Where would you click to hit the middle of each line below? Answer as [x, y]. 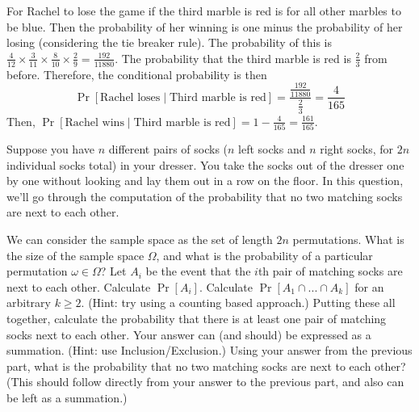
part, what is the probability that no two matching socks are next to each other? [206, 366]
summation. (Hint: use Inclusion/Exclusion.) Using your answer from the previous [209, 350]
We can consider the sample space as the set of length [140, 240]
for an [369, 286]
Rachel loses [130, 97]
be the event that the [198, 271]
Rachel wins [94, 122]
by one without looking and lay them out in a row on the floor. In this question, [205, 181]
